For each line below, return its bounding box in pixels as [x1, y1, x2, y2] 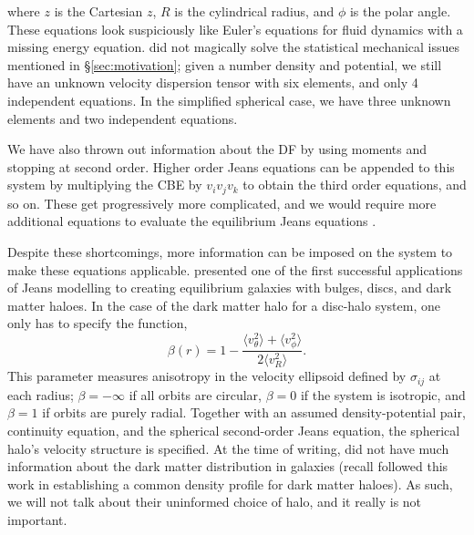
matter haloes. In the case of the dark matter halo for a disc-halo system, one [7, 295, 440, 314]
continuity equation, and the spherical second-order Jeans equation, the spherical [7, 420, 460, 439]
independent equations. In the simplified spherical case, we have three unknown [7, 90, 451, 109]
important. [7, 509, 67, 529]
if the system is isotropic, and [300, 385, 466, 404]
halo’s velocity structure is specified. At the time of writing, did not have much [7, 438, 449, 458]
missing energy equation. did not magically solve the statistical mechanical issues [7, 37, 460, 57]
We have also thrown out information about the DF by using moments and [7, 139, 427, 159]
